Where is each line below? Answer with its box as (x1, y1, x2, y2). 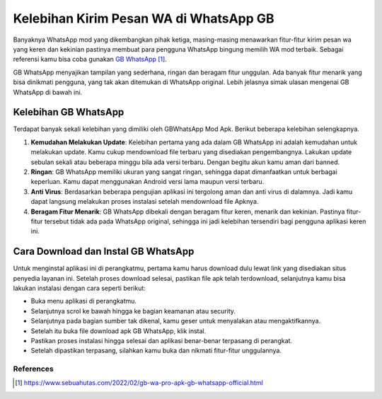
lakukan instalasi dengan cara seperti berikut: (13, 284, 146, 292)
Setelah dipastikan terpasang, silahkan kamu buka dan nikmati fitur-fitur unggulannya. (30, 347, 282, 355)
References (13, 364, 54, 374)
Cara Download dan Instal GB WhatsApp (13, 245, 195, 258)
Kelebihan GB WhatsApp (13, 106, 125, 118)
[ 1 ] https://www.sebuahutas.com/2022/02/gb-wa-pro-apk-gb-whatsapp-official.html (15, 378, 263, 387)
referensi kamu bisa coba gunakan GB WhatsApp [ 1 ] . (13, 55, 168, 64)
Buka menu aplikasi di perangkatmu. (30, 297, 137, 306)
